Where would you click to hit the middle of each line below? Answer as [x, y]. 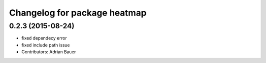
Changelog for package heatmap [78, 13]
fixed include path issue [46, 45]
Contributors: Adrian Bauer [49, 52]
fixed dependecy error [44, 38]
